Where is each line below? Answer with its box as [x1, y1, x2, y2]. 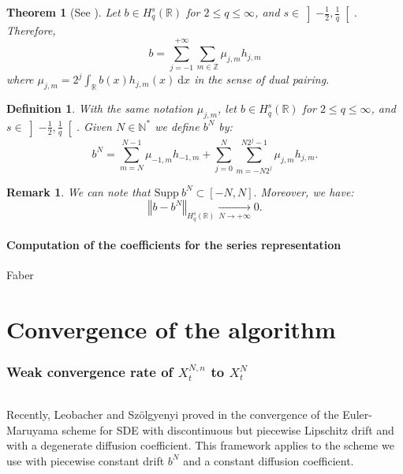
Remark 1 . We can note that [6, 183, 151, 200]
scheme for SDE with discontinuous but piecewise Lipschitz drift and [62, 421, 394, 438]
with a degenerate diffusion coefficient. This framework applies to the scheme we [6, 437, 394, 453]
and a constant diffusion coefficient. [183, 452, 354, 468]
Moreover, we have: [260, 183, 354, 200]
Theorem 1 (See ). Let [6, 4, 121, 20]
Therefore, [6, 21, 56, 38]
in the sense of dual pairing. [194, 71, 330, 88]
